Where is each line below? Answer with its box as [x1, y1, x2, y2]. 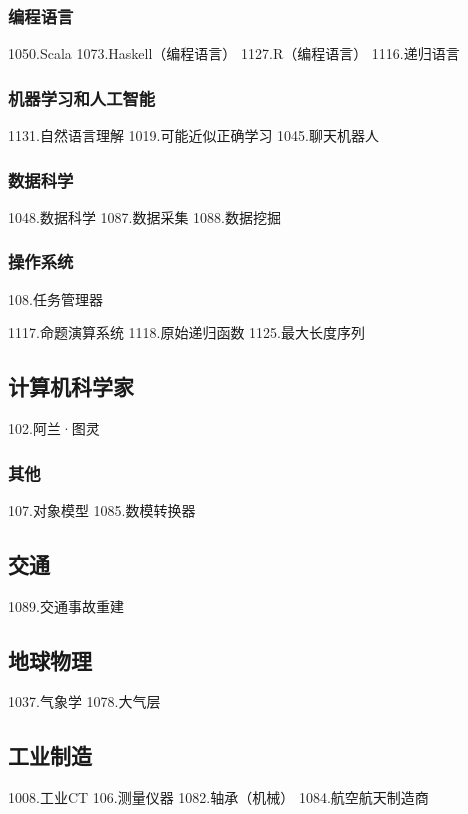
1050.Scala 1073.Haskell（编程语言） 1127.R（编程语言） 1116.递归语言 [8, 43, 460, 64]
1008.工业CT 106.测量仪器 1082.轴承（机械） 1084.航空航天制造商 [8, 787, 429, 808]
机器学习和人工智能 [8, 85, 156, 110]
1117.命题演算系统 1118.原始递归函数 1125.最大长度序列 [8, 322, 365, 343]
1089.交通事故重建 [8, 595, 124, 616]
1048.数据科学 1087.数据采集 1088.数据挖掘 [8, 206, 281, 227]
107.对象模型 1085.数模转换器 [8, 499, 196, 520]
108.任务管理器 [8, 288, 103, 309]
